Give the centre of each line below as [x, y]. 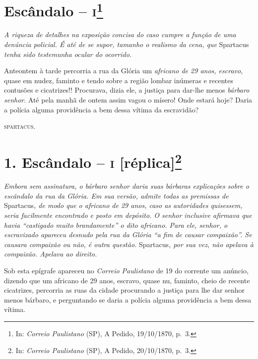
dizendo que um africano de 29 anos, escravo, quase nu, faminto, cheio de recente [127, 280]
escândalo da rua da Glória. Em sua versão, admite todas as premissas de [116, 195]
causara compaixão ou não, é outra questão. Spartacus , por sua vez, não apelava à [129, 244]
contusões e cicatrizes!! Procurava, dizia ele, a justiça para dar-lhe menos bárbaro [127, 90]
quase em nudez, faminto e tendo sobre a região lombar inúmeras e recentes [119, 80]
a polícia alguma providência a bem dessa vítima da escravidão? [101, 109]
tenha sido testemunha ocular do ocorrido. [68, 54]
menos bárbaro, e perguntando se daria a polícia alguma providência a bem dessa [128, 299]
